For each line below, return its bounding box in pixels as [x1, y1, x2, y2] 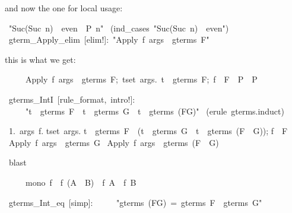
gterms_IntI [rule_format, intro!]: [8, 93, 135, 105]
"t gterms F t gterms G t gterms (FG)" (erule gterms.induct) [25, 104, 284, 117]
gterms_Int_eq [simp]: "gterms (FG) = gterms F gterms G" [8, 196, 262, 208]
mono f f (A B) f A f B [25, 176, 137, 188]
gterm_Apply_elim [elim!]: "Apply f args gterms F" [8, 33, 210, 46]
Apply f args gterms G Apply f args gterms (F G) [8, 136, 219, 148]
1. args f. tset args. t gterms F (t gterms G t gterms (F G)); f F [8, 125, 288, 137]
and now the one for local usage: [5, 2, 123, 14]
